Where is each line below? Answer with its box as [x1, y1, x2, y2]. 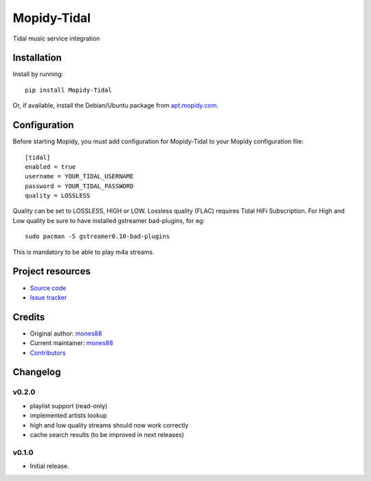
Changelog [12, 366, 61, 378]
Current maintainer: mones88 [30, 339, 113, 347]
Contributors [30, 349, 66, 357]
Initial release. [30, 462, 69, 470]
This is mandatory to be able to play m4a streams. [12, 248, 155, 256]
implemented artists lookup [30, 412, 107, 420]
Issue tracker [30, 293, 67, 301]
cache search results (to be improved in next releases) [30, 430, 185, 438]
